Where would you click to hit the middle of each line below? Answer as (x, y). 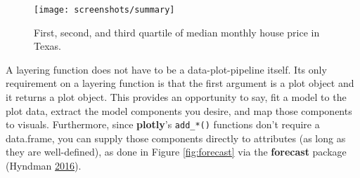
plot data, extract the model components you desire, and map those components (179, 110)
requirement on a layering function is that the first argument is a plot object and (180, 83)
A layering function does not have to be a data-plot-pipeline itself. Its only (166, 69)
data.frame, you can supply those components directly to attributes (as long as (176, 138)
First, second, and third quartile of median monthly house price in (177, 32)
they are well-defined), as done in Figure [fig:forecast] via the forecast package (176, 152)
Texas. (47, 46)
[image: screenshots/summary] (104, 10)
